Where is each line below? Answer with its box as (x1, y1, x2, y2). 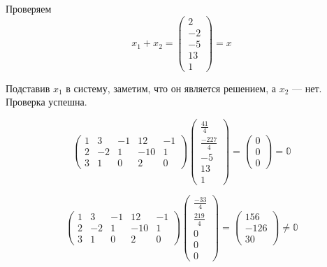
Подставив (6, 80, 50, 95)
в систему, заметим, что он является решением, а (66, 80, 276, 95)
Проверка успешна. (6, 94, 87, 109)
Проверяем (6, 1, 52, 15)
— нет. (292, 80, 322, 95)
